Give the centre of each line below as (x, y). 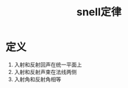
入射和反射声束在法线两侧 (45, 72)
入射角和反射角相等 (38, 79)
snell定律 (99, 12)
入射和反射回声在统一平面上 (48, 65)
